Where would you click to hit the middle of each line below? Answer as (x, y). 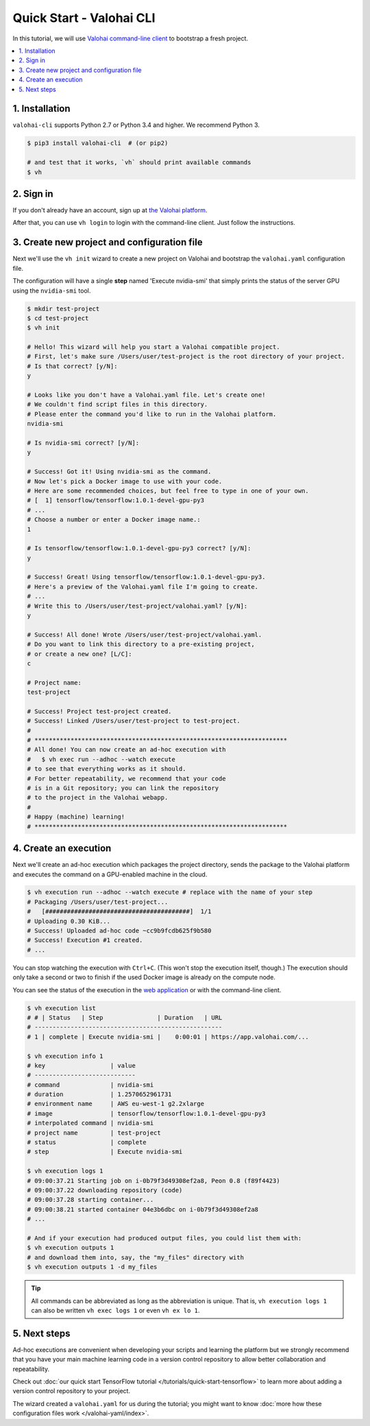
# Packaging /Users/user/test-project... (98, 902)
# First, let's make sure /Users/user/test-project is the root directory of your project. (186, 357)
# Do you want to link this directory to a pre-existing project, (141, 644)
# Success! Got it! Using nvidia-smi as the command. (119, 472)
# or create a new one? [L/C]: (80, 654)
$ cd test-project (58, 318)
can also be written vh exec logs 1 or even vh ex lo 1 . (115, 1310)
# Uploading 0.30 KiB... (69, 921)
